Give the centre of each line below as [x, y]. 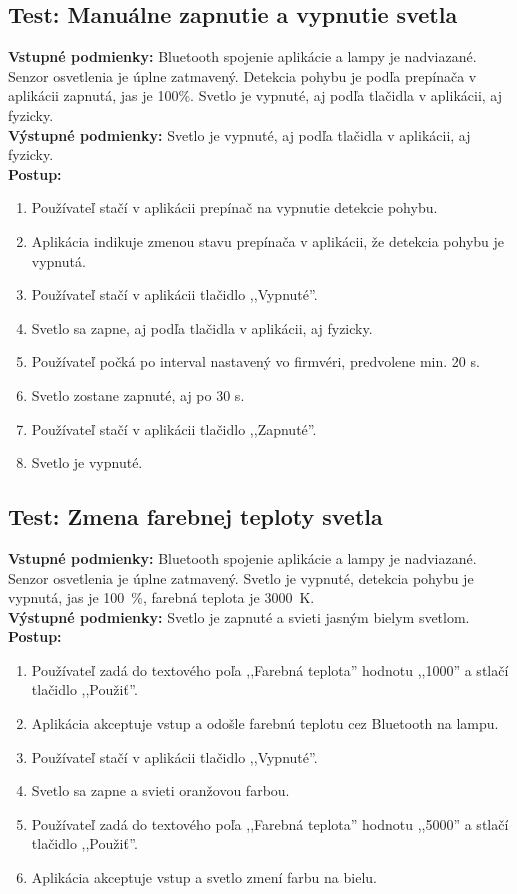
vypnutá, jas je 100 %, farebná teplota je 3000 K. [161, 597]
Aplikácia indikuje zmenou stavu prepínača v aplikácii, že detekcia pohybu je [268, 240]
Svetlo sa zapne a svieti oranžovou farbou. [160, 790]
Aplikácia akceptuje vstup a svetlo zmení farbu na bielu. [204, 877]
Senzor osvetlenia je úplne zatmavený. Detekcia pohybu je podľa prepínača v [242, 75]
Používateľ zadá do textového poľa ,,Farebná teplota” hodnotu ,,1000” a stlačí [270, 669]
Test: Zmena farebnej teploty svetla [195, 516]
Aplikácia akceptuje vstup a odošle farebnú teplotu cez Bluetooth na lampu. [265, 723]
